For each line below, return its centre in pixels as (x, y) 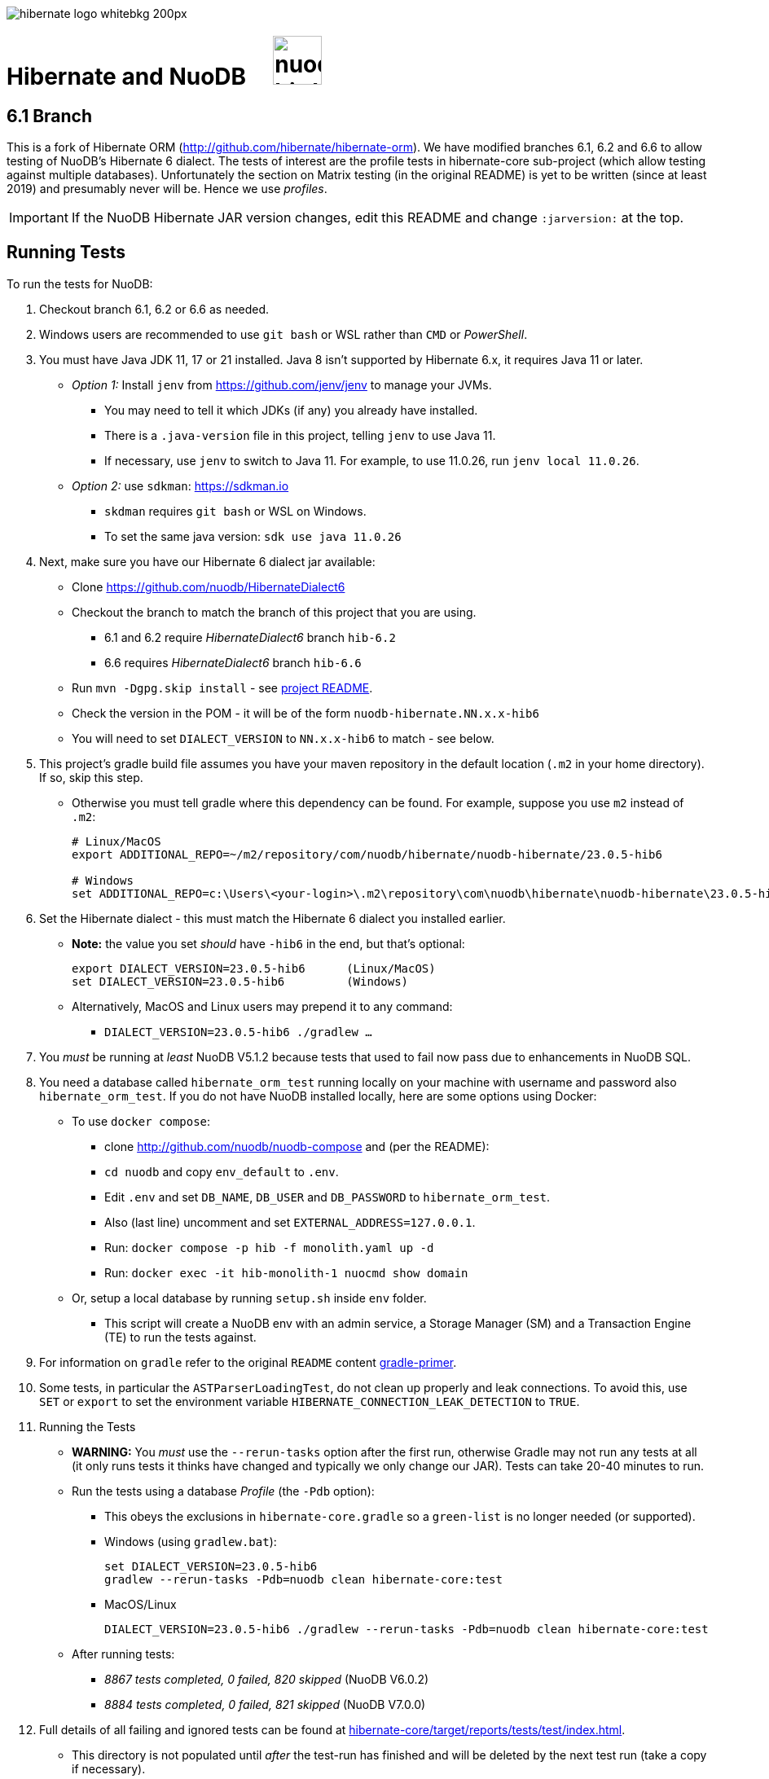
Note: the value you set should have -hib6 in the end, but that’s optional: (268, 943)
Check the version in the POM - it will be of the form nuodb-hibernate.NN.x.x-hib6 (305, 713)
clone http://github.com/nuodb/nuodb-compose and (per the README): (297, 1146)
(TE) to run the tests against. (180, 1337)
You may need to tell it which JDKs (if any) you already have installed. (291, 410)
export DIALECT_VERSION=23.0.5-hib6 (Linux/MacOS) (254, 968)
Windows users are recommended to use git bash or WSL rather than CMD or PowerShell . (283, 334)
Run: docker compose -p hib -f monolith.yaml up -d (269, 1247)
